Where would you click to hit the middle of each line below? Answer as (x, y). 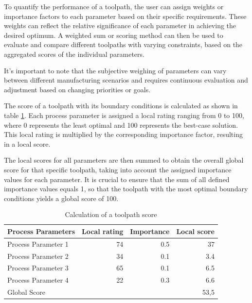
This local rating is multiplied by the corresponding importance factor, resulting (123, 134)
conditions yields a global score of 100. (61, 198)
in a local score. (27, 143)
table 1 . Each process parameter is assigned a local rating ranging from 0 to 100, (124, 115)
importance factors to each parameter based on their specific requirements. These (125, 16)
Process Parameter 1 (38, 244)
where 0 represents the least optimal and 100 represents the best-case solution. (121, 125)
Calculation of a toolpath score (111, 214)
